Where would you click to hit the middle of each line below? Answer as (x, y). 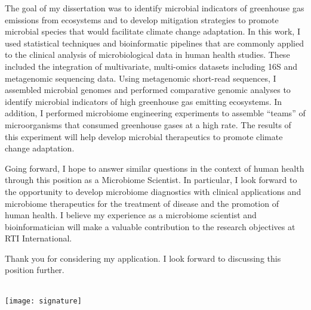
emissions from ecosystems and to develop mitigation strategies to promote (142, 19)
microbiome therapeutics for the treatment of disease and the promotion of (142, 203)
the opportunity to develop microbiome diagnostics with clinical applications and (153, 191)
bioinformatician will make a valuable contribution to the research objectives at (150, 226)
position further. (35, 270)
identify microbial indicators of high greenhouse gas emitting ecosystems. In (144, 101)
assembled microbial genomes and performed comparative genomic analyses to (148, 90)
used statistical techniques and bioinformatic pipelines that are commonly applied (154, 43)
